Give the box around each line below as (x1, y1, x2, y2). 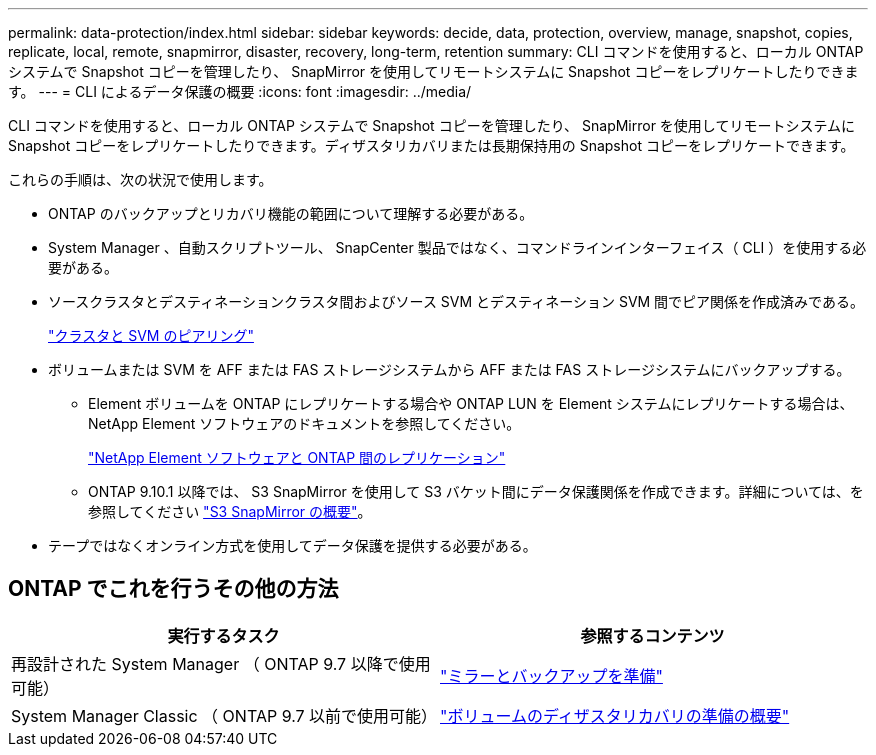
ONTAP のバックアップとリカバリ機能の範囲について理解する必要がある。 (48, 205, 534, 222)
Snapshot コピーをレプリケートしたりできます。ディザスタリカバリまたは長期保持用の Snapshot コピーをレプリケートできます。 (8, 137, 855, 154)
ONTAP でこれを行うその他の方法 (8, 576, 339, 602)
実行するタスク (167, 625, 280, 646)
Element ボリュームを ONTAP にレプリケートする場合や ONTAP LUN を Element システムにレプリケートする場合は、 (88, 395, 854, 412)
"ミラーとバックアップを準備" (440, 665, 663, 686)
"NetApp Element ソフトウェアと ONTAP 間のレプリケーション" (88, 449, 506, 466)
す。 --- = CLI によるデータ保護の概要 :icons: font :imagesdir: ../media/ (8, 83, 472, 100)
